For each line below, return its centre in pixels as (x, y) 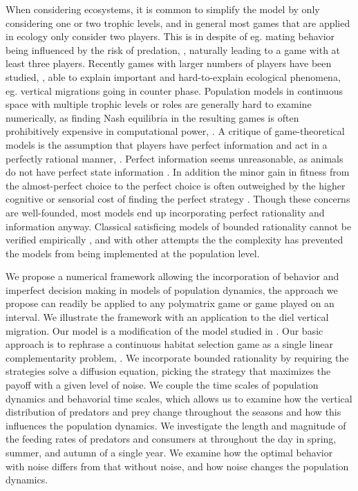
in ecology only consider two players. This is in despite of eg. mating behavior (170, 36)
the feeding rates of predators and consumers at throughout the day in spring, (171, 439)
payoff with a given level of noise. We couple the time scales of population (162, 385)
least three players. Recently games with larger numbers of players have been (169, 63)
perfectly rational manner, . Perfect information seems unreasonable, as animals (175, 158)
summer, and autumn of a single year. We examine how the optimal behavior (169, 452)
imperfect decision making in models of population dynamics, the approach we (172, 289)
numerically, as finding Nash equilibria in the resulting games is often (152, 117)
